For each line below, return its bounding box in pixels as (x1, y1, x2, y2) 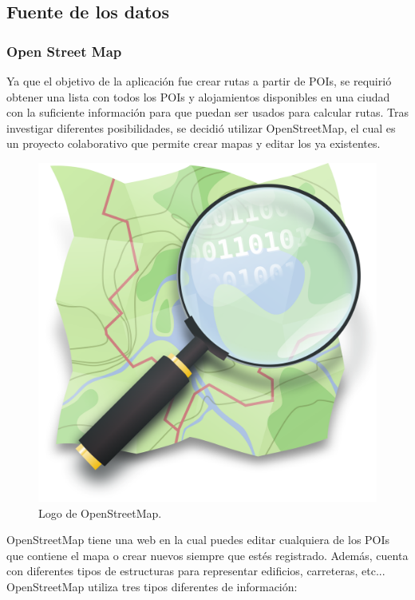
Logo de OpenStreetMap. (38, 504, 162, 521)
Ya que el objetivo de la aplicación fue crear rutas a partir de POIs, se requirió (6, 73, 392, 89)
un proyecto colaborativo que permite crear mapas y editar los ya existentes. (6, 135, 381, 152)
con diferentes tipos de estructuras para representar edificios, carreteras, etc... (6, 562, 385, 579)
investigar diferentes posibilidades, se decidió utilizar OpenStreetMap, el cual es (6, 119, 396, 136)
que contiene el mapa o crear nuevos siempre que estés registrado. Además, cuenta (6, 546, 409, 563)
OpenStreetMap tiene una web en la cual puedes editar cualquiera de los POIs (6, 531, 390, 548)
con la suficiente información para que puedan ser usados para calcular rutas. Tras (6, 104, 409, 121)
